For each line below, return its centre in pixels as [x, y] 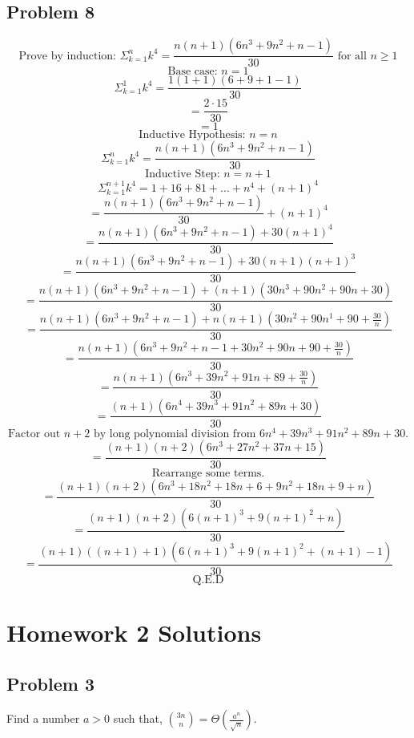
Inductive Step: [183, 174]
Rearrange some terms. [208, 473]
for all [352, 56]
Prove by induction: [67, 56]
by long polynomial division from [175, 434]
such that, [138, 718]
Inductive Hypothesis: [192, 135]
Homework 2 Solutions [134, 632]
